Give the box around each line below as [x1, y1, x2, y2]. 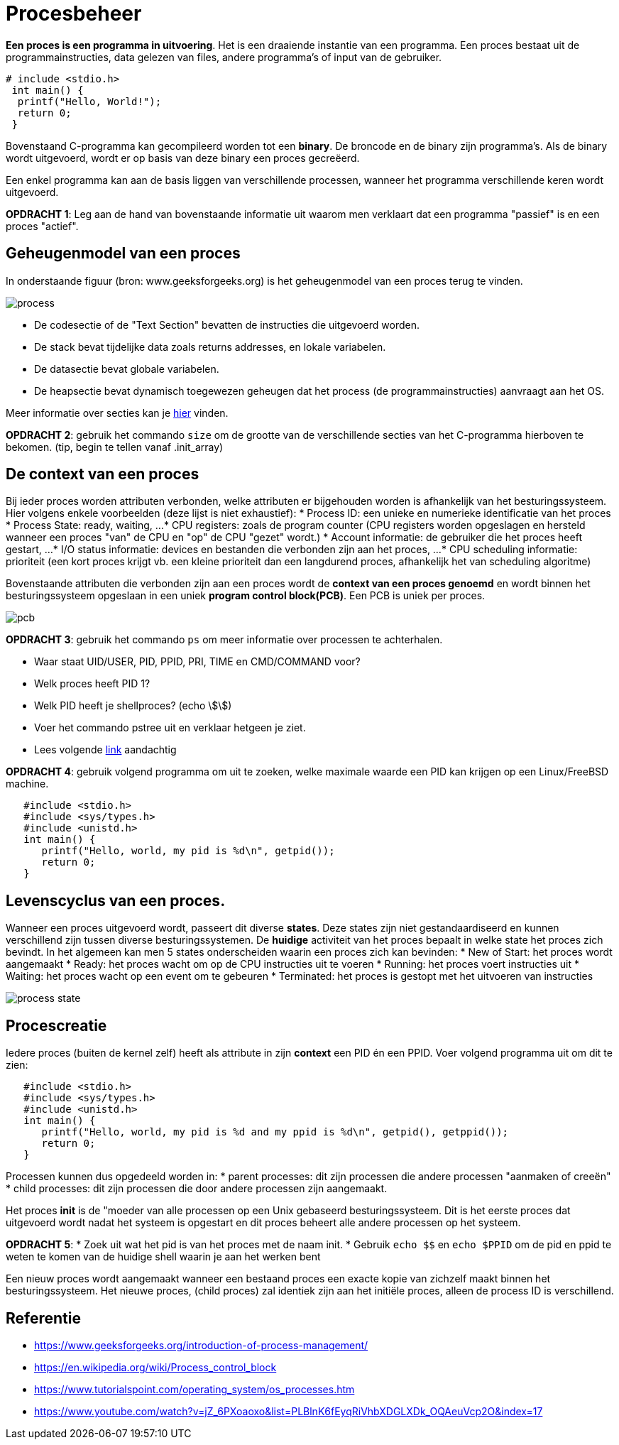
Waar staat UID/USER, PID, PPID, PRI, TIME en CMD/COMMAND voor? [34, 655, 361, 668]
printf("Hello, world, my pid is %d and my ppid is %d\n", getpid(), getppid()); [41, 1126, 509, 1138]
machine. [6, 778, 49, 790]
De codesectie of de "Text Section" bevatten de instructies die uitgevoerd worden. [34, 318, 420, 331]
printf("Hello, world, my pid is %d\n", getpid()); [41, 845, 335, 857]
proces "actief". [6, 219, 79, 232]
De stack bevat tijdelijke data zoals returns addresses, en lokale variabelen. [34, 340, 386, 353]
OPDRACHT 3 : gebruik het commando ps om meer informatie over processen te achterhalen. [6, 633, 443, 646]
